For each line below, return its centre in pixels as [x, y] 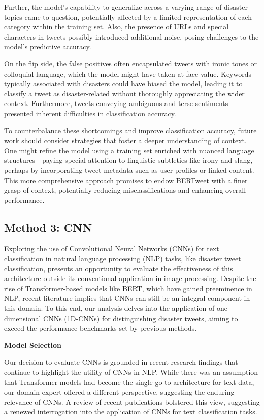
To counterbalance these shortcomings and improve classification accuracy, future [130, 130]
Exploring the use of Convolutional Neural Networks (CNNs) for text [112, 248]
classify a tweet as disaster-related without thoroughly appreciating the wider [124, 93]
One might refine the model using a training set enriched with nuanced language [129, 150]
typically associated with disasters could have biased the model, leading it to [123, 83]
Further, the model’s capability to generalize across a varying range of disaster [126, 7]
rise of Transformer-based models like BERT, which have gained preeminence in [128, 288]
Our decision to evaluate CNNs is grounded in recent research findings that [121, 362]
